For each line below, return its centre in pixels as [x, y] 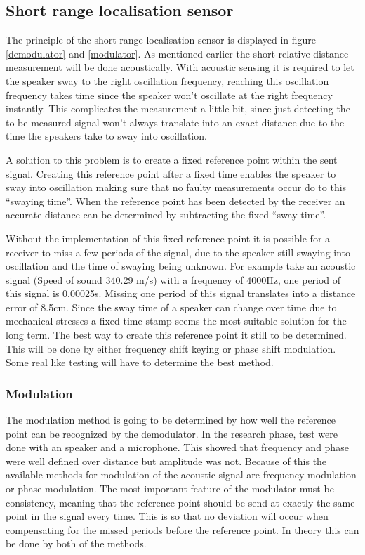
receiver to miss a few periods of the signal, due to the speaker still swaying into [178, 252]
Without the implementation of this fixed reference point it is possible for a [168, 238]
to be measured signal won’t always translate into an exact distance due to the [175, 122]
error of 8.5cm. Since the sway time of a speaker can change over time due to [171, 307]
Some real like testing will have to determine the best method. [140, 362]
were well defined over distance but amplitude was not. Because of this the [166, 461]
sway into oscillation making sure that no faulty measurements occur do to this [176, 187]
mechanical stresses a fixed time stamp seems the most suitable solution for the [176, 321]
